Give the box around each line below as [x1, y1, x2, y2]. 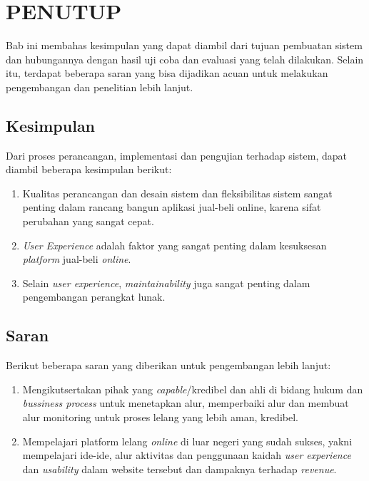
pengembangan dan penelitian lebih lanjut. [6, 79, 193, 94]
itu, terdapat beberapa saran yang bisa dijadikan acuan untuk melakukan [6, 66, 328, 81]
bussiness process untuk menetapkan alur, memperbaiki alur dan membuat [22, 395, 349, 410]
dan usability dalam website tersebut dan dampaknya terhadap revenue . [22, 461, 337, 476]
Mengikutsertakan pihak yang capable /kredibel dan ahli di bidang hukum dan [22, 381, 363, 396]
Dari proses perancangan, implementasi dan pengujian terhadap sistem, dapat [6, 148, 347, 162]
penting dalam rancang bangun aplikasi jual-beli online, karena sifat [22, 200, 321, 214]
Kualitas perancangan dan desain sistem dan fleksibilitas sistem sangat [22, 185, 333, 200]
